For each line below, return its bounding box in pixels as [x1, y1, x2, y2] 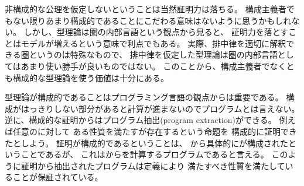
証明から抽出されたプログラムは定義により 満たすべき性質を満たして [21, 159, 285, 171]
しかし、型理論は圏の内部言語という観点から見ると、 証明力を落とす [23, 26, 289, 38]
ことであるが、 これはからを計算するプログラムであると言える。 [21, 148, 269, 160]
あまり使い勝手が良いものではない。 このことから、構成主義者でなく [21, 59, 286, 72]
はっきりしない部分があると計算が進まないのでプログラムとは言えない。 [21, 102, 300, 114]
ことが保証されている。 [12, 171, 103, 183]
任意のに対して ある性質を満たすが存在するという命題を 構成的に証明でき [12, 125, 297, 137]
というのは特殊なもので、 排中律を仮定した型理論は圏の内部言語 [29, 48, 278, 61]
